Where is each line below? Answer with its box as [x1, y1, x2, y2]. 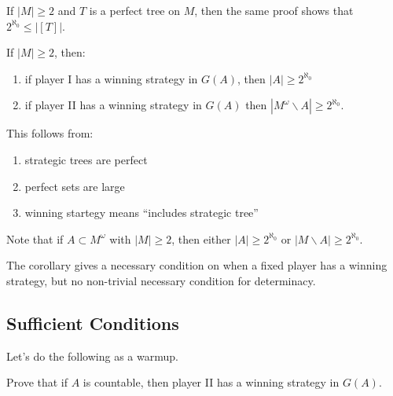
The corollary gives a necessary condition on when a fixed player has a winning [6, 257, 387, 273]
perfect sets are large [24, 178, 125, 194]
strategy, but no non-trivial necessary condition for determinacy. [6, 272, 316, 288]
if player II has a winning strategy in [24, 97, 202, 113]
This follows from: [6, 125, 94, 141]
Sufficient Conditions [6, 310, 179, 335]
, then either [171, 230, 231, 247]
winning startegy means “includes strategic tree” [24, 204, 259, 221]
